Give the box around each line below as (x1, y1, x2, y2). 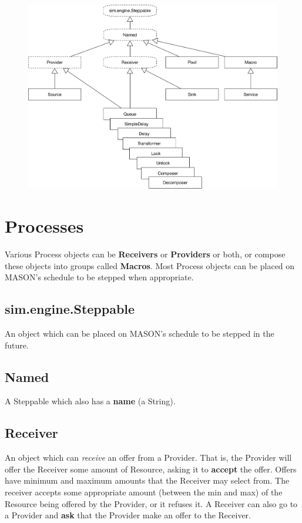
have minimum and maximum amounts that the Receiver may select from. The (5, 474, 290, 487)
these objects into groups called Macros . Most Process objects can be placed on (5, 259, 295, 271)
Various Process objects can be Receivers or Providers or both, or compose (5, 248, 286, 260)
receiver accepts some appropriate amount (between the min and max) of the (5, 486, 283, 498)
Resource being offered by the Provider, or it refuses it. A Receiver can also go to (5, 497, 298, 509)
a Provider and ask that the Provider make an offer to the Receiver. (5, 509, 251, 521)
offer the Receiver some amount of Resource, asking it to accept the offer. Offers (5, 462, 297, 475)
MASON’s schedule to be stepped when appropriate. (5, 271, 194, 283)
